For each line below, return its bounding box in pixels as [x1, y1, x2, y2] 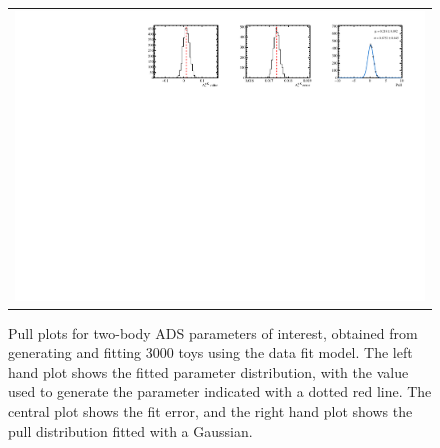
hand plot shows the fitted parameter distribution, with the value [8, 361, 409, 382]
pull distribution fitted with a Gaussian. [8, 420, 253, 441]
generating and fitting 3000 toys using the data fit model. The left [8, 342, 413, 363]
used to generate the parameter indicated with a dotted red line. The [8, 381, 432, 402]
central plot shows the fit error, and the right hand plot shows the [8, 400, 413, 421]
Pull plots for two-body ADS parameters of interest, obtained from [8, 322, 418, 343]
